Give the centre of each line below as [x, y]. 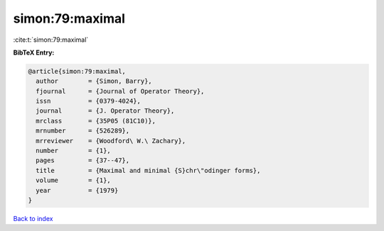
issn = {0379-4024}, [89, 101]
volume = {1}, [74, 180]
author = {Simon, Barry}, [94, 81]
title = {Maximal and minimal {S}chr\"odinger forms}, [148, 170]
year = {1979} [77, 190]
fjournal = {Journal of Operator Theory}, [120, 91]
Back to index [33, 218]
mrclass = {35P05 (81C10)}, [96, 121]
